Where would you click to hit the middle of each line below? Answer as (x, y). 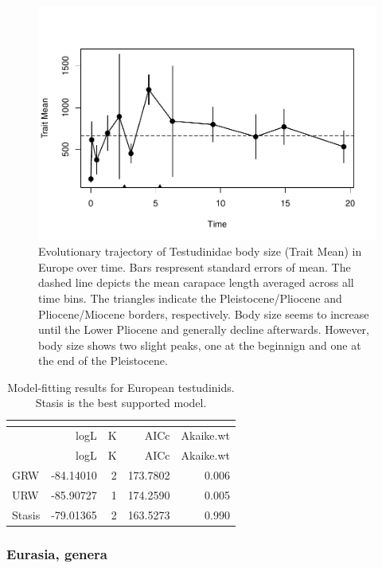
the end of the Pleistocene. (103, 360)
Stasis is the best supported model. (121, 403)
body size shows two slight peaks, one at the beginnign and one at (200, 345)
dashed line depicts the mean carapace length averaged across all (196, 282)
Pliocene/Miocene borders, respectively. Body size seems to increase (204, 313)
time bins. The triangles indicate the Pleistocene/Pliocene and (190, 298)
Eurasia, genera (57, 553)
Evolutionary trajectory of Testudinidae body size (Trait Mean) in (200, 251)
